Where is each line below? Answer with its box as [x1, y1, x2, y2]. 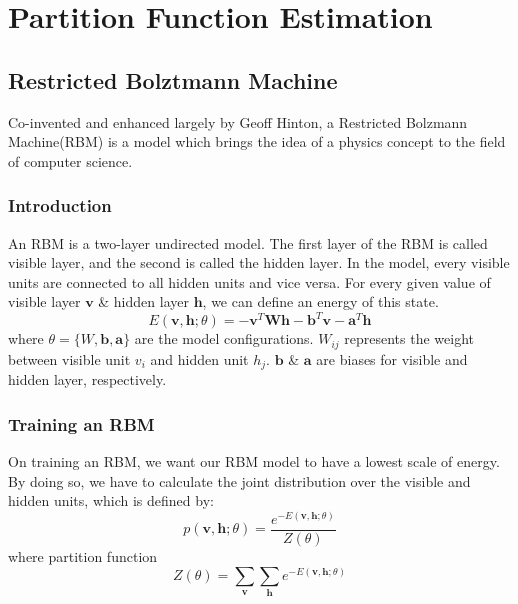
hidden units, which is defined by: [8, 490, 214, 511]
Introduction [8, 193, 112, 218]
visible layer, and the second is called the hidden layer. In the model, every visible [8, 252, 510, 273]
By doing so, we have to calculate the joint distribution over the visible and [8, 470, 471, 491]
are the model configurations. [134, 328, 314, 349]
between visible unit [8, 348, 131, 369]
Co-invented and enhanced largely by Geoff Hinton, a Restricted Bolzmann [8, 111, 468, 132]
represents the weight [344, 328, 474, 349]
